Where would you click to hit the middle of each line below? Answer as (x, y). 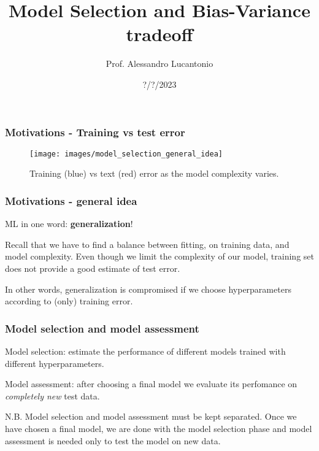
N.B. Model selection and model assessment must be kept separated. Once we (151, 416)
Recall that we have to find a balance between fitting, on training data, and (147, 244)
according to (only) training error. (69, 301)
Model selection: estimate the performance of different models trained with (145, 351)
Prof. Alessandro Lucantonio (159, 64)
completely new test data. (52, 395)
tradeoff (159, 34)
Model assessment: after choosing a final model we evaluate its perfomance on (151, 384)
